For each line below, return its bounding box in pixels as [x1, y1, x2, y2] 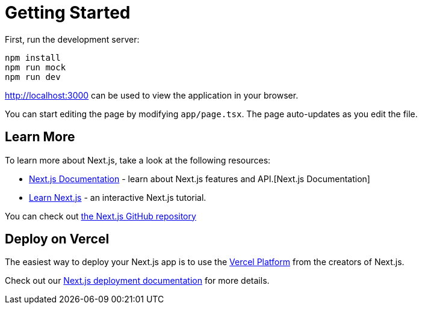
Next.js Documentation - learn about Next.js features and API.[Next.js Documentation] [29, 173, 370, 184]
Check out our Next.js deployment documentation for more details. [5, 275, 270, 286]
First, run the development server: [5, 34, 140, 44]
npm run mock [5, 62, 66, 72]
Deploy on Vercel [5, 231, 110, 247]
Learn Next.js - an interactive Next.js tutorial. [29, 192, 206, 203]
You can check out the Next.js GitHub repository [5, 210, 196, 221]
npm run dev [5, 72, 61, 82]
